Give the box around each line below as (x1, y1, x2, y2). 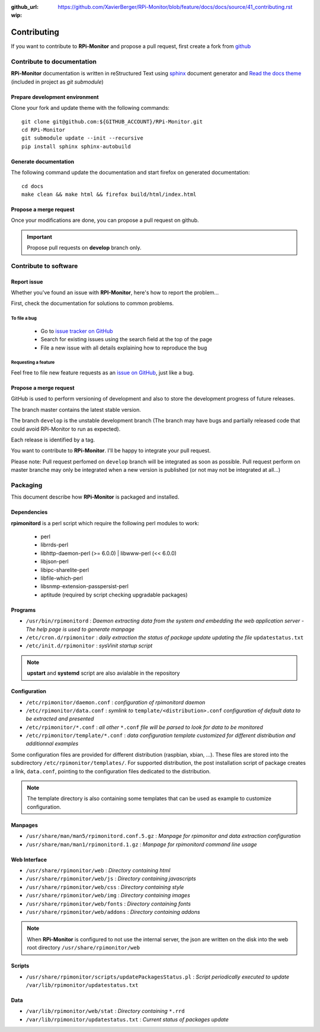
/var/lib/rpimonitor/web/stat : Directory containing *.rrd (25, 1008, 185, 1015)
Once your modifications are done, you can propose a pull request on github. (11, 217, 199, 224)
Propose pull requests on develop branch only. (27, 244, 142, 252)
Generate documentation (11, 158, 74, 165)
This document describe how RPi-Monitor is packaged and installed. (11, 493, 180, 501)
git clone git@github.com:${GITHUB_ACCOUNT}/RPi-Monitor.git (21, 118, 203, 125)
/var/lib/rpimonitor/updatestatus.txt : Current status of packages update (25, 1015, 229, 1023)
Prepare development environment (11, 93, 99, 100)
